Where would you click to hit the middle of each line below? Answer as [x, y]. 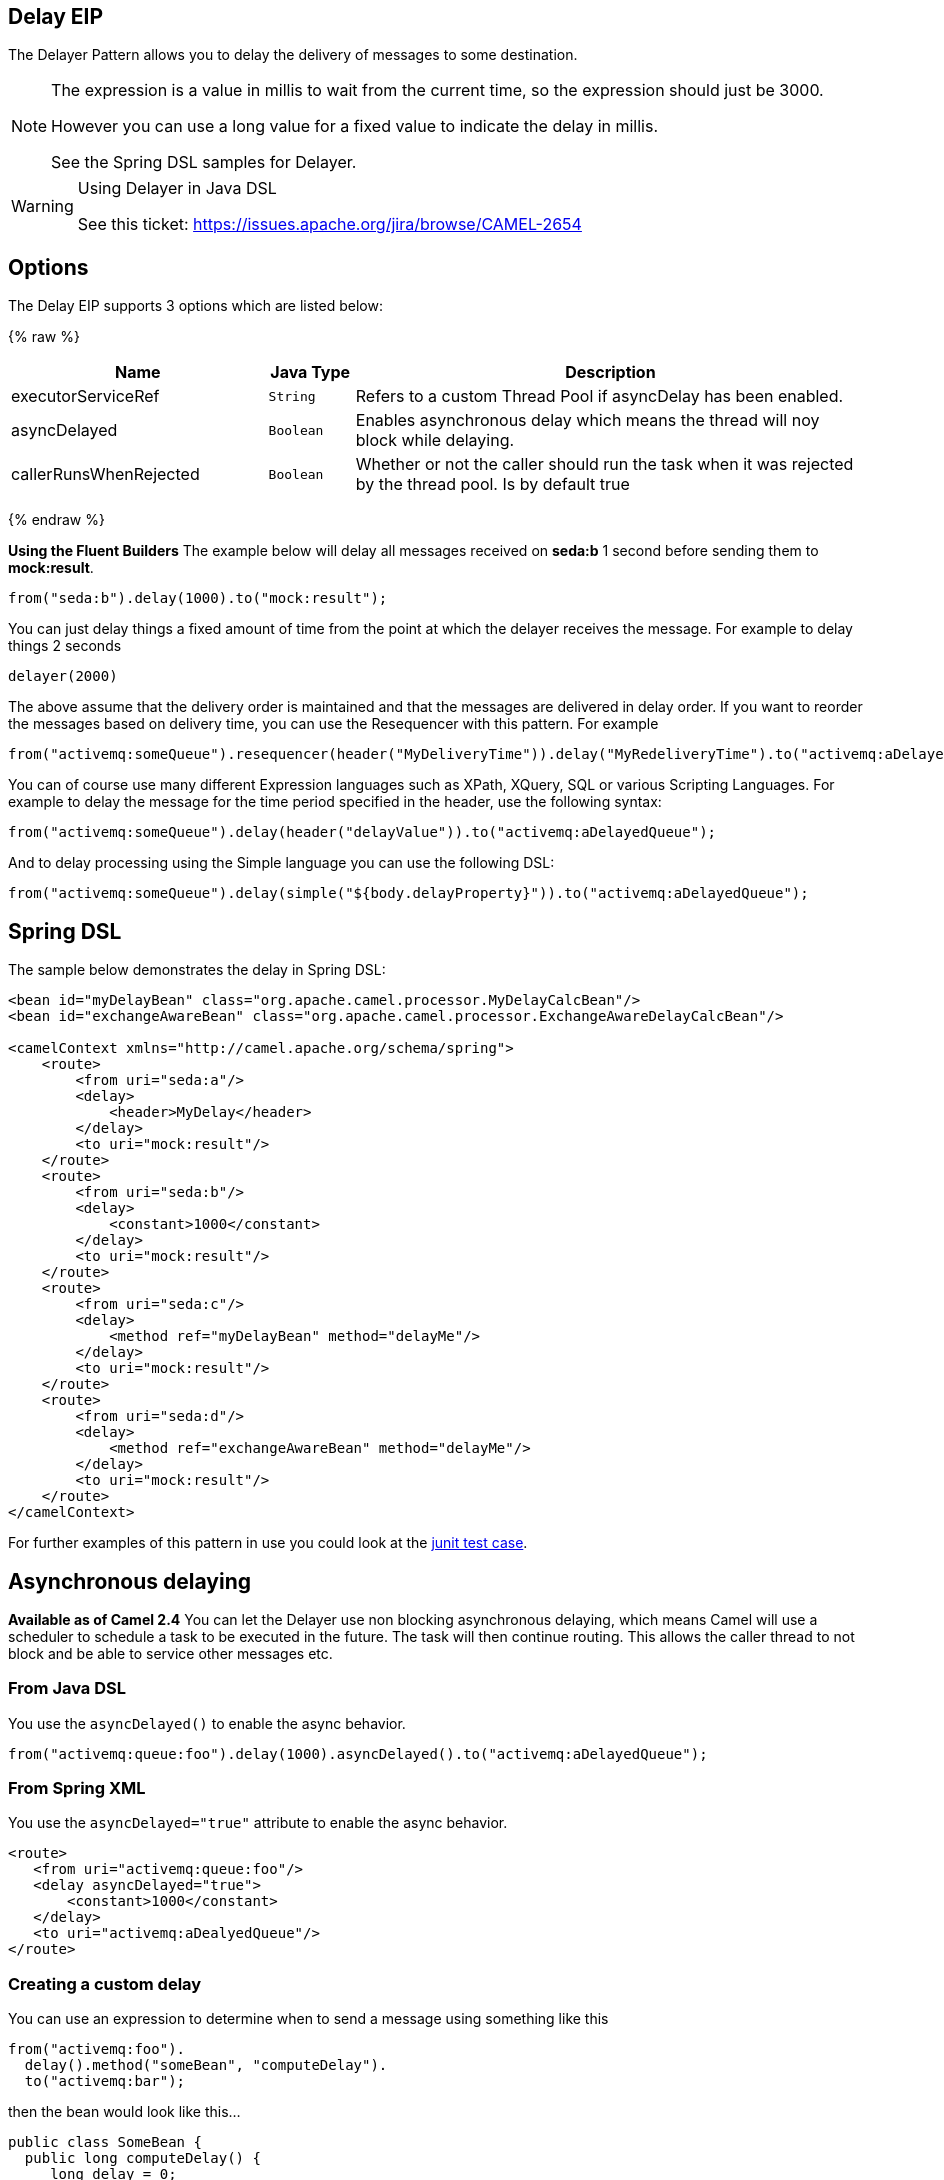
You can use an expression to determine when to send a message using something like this [308, 2019]
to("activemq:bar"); [105, 2081]
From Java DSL [67, 1688]
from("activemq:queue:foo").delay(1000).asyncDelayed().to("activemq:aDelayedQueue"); [358, 1753]
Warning [42, 206]
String [292, 396]
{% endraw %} [56, 520]
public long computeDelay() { [142, 2158]
